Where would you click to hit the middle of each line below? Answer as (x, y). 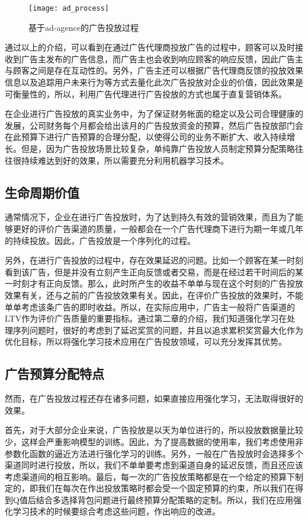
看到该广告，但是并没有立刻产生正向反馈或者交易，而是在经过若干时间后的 (150, 271)
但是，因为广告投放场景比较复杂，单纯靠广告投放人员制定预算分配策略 (158, 148)
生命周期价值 (42, 192)
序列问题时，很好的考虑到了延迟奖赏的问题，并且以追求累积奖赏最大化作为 (158, 330)
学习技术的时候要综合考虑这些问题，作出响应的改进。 (116, 511)
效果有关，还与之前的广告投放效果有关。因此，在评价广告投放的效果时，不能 (154, 295)
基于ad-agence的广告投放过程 (84, 27)
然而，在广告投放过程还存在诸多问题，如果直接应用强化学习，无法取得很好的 (154, 398)
